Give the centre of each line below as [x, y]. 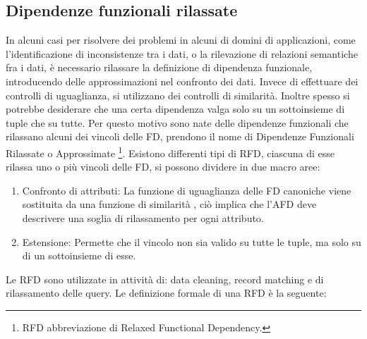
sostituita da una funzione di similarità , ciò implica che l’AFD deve [169, 204]
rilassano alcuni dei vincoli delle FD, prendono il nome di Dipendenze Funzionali [180, 136]
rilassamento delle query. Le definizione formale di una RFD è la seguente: [166, 293]
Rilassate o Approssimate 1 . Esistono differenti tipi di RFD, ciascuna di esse [170, 152]
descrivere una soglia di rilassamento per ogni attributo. [143, 217]
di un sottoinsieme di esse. [79, 255]
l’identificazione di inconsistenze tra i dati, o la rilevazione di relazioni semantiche [182, 53]
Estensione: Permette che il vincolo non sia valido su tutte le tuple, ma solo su [192, 241]
